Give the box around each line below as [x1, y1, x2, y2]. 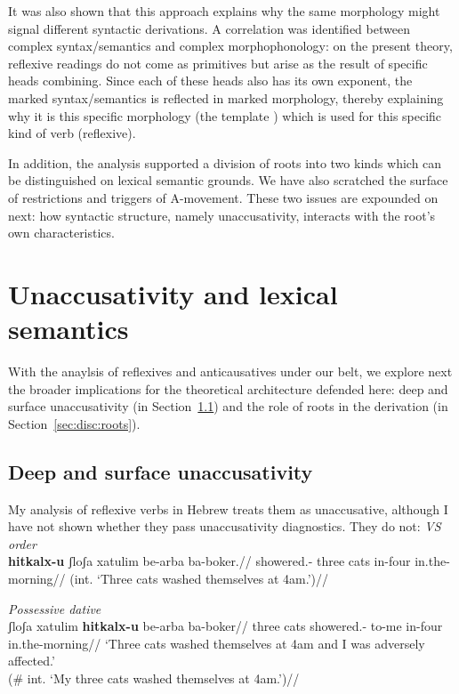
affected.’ [8, 651, 55, 670]
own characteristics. [8, 223, 115, 242]
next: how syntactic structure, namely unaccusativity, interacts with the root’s [8, 206, 436, 224]
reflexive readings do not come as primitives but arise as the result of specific [8, 53, 428, 72]
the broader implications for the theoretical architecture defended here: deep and [8, 379, 448, 398]
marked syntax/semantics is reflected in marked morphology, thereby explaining [8, 88, 444, 107]
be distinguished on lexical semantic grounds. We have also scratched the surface [8, 171, 448, 190]
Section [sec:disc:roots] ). [8, 414, 141, 432]
